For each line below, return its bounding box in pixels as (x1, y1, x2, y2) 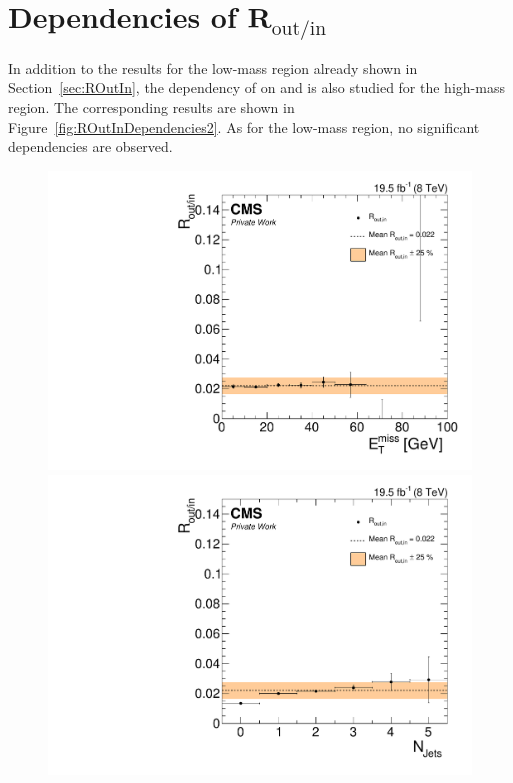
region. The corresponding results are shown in (8, 97, 295, 118)
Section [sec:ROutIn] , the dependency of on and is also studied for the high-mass (8, 77, 505, 98)
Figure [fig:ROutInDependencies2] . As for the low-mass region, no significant (8, 116, 480, 137)
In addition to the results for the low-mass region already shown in (8, 57, 418, 78)
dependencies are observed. (8, 136, 173, 157)
